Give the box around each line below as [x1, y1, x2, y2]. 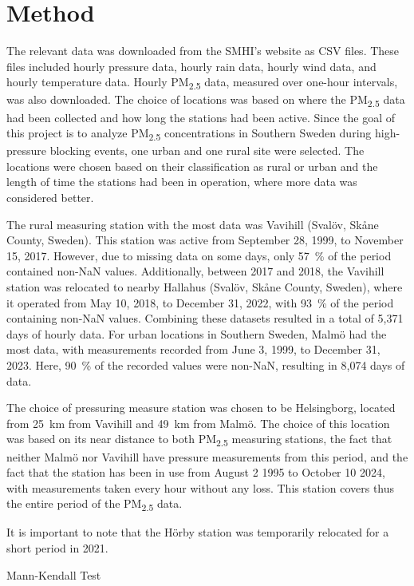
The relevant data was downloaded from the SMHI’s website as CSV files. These [6, 42, 400, 59]
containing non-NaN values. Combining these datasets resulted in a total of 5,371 [6, 310, 404, 327]
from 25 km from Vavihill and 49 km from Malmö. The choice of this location [6, 414, 390, 431]
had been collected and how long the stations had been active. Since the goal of [6, 109, 396, 125]
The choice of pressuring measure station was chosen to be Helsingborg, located [6, 399, 396, 416]
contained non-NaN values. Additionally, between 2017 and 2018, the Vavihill [6, 263, 384, 279]
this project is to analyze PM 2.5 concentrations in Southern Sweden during [6, 125, 372, 143]
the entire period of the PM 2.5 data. [6, 495, 183, 514]
